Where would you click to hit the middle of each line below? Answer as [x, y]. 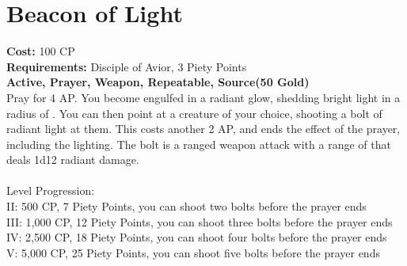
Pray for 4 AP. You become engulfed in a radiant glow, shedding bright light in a [203, 97]
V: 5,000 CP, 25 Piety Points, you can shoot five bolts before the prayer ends [193, 252]
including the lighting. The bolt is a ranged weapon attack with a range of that [199, 144]
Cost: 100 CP [41, 51]
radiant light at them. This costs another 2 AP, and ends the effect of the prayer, [203, 129]
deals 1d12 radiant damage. [73, 160]
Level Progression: [51, 190]
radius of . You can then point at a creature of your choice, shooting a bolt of [194, 113]
